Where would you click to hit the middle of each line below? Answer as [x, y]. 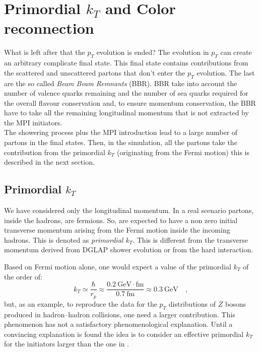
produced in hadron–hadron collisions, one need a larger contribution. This [120, 314]
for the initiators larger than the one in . [67, 344]
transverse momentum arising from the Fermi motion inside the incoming [117, 230]
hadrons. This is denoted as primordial [64, 239]
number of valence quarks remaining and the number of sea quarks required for [126, 93]
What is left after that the [45, 52]
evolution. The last [226, 72]
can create [236, 52]
